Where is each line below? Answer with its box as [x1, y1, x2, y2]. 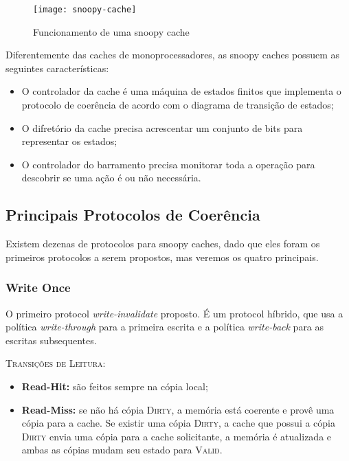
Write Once [5, 279, 71, 296]
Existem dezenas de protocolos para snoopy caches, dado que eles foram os [5, 236, 320, 251]
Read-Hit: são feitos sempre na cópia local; [21, 379, 208, 393]
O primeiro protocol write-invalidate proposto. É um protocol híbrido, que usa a [5, 306, 344, 320]
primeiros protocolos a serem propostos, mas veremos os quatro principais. [5, 249, 319, 264]
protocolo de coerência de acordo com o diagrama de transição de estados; [21, 98, 334, 112]
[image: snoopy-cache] [33, 5, 137, 14]
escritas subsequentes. [5, 333, 97, 347]
